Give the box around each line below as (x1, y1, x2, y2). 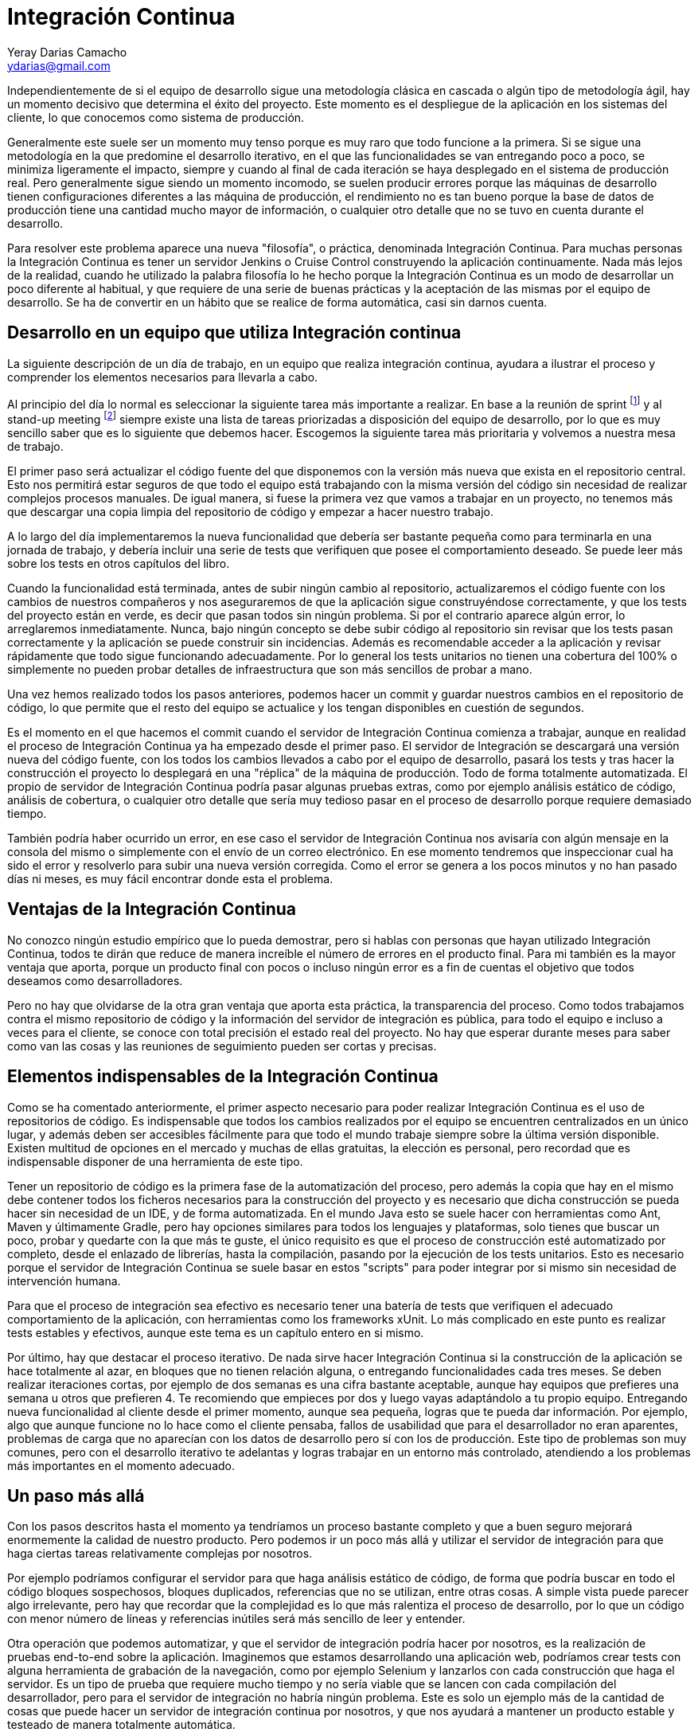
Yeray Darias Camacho (7, 45, 127, 59)
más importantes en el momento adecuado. (7, 1458, 236, 1472)
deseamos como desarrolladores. (7, 973, 183, 987)
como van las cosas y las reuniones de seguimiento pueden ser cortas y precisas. (7, 1038, 437, 1053)
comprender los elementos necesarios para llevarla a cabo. (7, 369, 318, 384)
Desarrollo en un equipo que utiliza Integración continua (7, 323, 462, 343)
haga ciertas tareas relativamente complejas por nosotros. (7, 1546, 313, 1561)
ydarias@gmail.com (7, 58, 111, 72)
